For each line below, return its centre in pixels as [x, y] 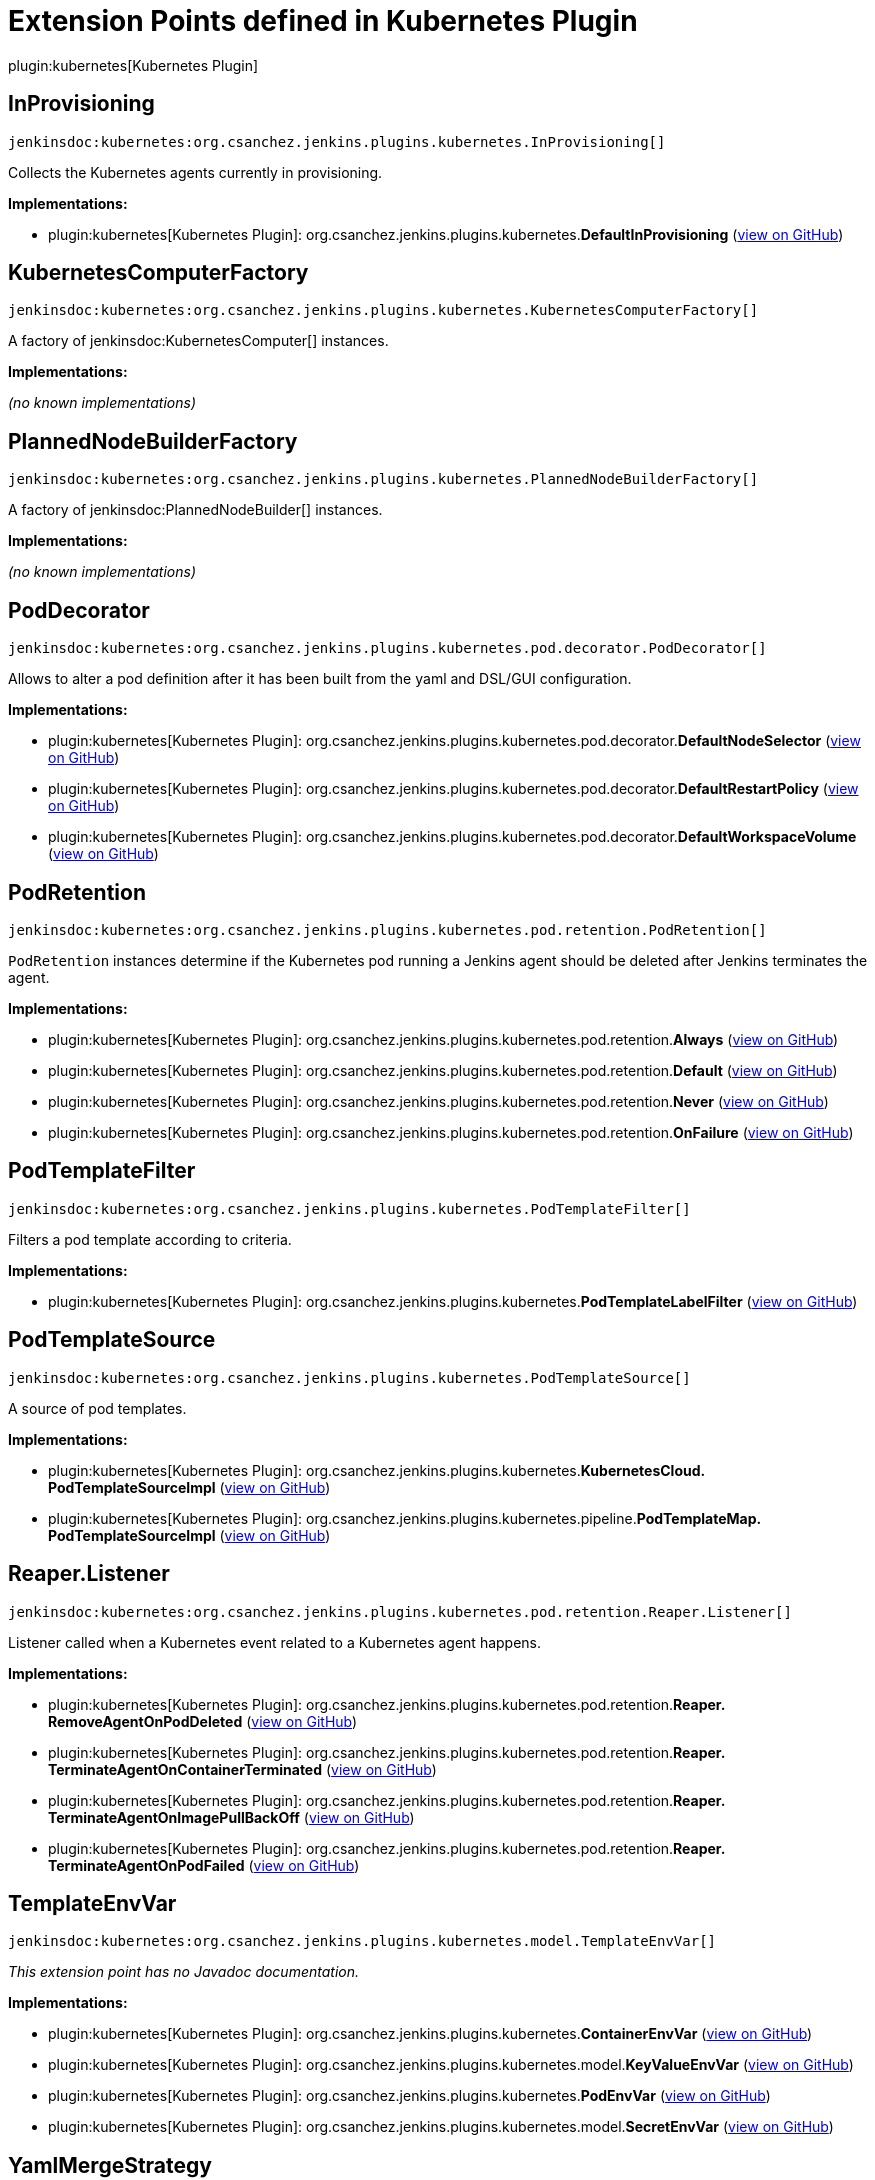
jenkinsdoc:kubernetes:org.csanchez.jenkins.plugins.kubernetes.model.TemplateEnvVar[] [362, 1941]
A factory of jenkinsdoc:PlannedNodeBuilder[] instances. [195, 510]
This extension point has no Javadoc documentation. [184, 1972]
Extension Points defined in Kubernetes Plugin [323, 21]
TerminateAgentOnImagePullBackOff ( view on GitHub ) [231, 1817]
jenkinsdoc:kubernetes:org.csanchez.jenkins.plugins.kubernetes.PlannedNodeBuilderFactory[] [383, 479]
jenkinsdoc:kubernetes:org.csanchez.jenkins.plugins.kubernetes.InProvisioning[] [337, 141]
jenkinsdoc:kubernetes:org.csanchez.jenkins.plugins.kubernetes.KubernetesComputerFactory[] [383, 310]
